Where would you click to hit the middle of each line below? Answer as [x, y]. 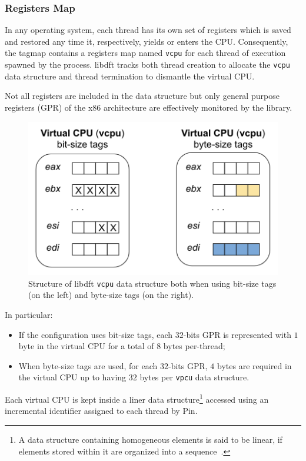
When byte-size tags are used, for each [88, 365]
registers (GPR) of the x [49, 107]
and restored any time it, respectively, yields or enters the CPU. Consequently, [147, 41]
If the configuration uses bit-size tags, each [96, 334]
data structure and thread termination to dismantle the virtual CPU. [130, 76]
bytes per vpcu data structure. [194, 377]
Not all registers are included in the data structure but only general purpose [142, 96]
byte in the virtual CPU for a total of [86, 346]
